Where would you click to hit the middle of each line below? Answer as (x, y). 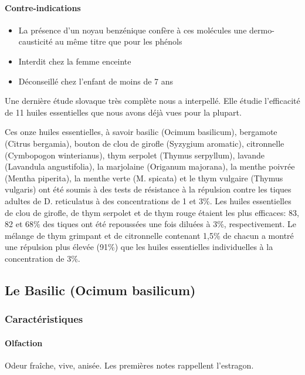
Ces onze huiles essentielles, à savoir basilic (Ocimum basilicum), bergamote (141, 132)
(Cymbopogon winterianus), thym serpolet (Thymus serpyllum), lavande (135, 155)
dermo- (262, 30)
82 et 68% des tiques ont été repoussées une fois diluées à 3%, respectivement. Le (150, 224)
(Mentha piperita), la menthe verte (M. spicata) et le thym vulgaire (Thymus (144, 178)
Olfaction (24, 342)
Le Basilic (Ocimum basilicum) (100, 290)
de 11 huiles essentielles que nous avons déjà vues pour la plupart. (123, 112)
